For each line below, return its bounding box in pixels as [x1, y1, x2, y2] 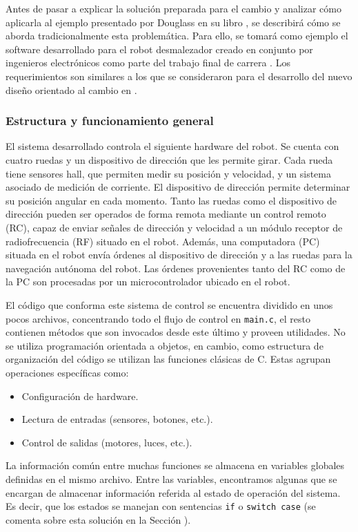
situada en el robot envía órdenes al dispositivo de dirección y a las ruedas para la [6, 247, 352, 262]
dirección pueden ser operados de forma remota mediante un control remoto [6, 207, 326, 221]
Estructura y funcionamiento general [6, 112, 214, 129]
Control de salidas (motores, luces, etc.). [21, 435, 192, 449]
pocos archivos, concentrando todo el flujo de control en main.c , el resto [6, 311, 310, 325]
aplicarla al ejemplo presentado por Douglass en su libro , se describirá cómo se [6, 15, 341, 29]
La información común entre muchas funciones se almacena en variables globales [6, 458, 345, 473]
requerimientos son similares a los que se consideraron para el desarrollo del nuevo [6, 68, 352, 83]
